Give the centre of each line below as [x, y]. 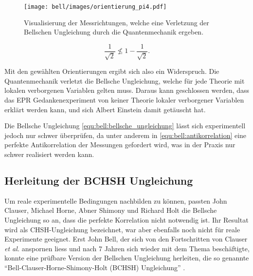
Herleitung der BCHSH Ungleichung [99, 181]
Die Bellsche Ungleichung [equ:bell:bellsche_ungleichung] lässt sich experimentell [125, 126]
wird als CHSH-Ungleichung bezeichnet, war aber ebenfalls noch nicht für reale [122, 229]
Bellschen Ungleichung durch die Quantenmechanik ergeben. [114, 32]
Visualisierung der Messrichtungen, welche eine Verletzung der [117, 22]
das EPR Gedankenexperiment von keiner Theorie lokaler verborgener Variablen [124, 100]
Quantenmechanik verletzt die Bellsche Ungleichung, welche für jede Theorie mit [125, 80]
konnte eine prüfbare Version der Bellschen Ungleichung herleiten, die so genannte [127, 258]
